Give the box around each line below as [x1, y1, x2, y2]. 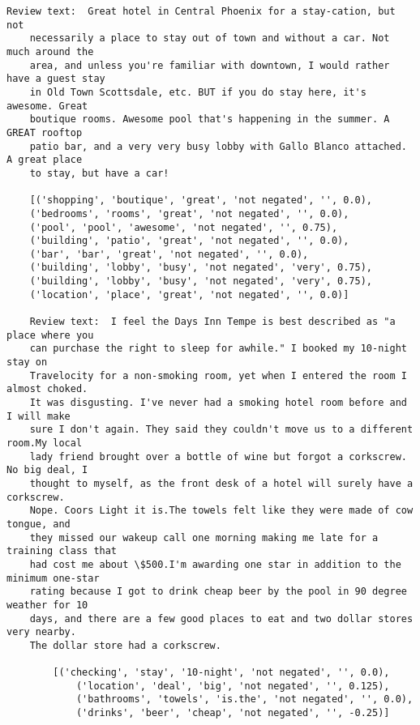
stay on [6, 356, 48, 369]
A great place [6, 154, 83, 166]
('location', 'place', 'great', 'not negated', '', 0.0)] [29, 288, 349, 301]
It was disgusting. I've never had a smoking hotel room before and [29, 397, 407, 409]
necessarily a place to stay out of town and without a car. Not [29, 32, 390, 45]
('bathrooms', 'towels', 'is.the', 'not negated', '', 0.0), [75, 693, 414, 706]
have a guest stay [6, 73, 105, 85]
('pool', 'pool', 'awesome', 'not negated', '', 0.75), [29, 221, 338, 233]
